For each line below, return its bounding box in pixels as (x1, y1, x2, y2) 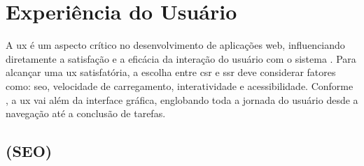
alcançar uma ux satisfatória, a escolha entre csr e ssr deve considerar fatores (6, 65, 336, 80)
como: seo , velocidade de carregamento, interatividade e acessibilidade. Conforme (6, 78, 353, 93)
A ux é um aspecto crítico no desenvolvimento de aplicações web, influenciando (6, 38, 345, 52)
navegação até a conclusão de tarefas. (6, 106, 166, 121)
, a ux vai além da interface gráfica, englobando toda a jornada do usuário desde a (6, 92, 358, 107)
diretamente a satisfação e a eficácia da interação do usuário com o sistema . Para (6, 51, 356, 66)
